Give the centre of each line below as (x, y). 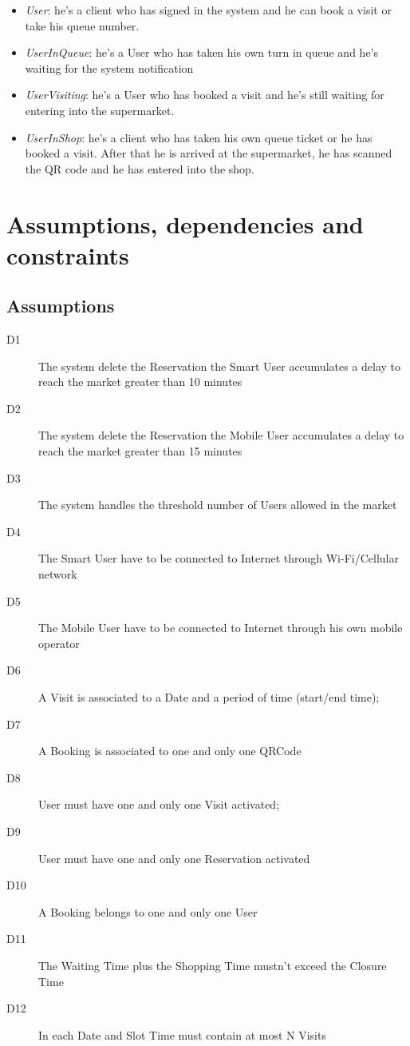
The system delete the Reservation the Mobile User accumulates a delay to (221, 435)
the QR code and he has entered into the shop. (140, 168)
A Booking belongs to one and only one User (148, 911)
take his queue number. (82, 25)
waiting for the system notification (109, 68)
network (58, 574)
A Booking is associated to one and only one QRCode (170, 751)
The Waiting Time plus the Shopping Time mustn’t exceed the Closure (213, 965)
